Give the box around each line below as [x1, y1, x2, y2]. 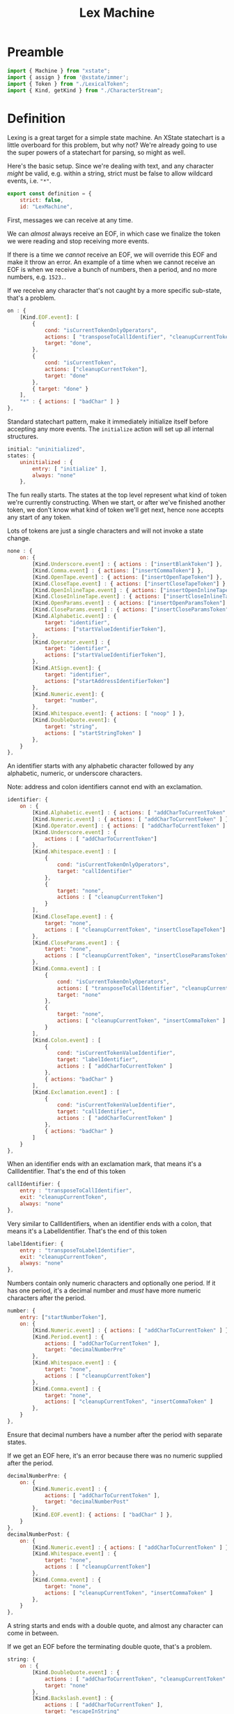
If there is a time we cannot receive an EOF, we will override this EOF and [7, 250, 217, 259]
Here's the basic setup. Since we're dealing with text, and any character [7, 162, 214, 171]
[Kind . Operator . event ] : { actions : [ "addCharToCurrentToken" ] [32, 822, 226, 829]
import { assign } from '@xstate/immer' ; [7, 73, 130, 81]
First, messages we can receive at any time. [7, 216, 134, 224]
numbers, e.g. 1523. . [7, 273, 66, 281]
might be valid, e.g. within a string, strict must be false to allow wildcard [7, 169, 213, 178]
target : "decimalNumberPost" [44, 1498, 130, 1506]
